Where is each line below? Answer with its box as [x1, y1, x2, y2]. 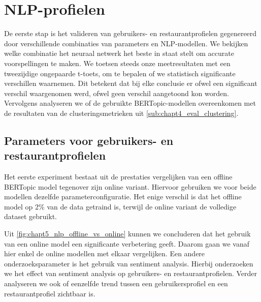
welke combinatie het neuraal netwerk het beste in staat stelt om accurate [4, 48, 234, 58]
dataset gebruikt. [4, 211, 57, 222]
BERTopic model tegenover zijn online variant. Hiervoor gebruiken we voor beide [4, 181, 256, 192]
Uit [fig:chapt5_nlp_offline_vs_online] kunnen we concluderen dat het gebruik [4, 228, 251, 239]
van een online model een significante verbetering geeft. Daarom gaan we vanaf [4, 238, 249, 249]
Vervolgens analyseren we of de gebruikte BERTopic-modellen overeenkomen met [4, 98, 256, 108]
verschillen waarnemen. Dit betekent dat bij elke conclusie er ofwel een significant [4, 78, 257, 88]
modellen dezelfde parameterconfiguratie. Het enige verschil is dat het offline [4, 191, 242, 202]
